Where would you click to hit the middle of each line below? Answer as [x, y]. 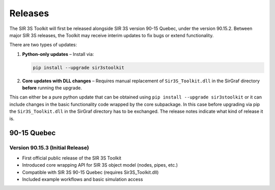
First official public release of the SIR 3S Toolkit [72, 158]
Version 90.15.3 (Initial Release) [49, 148]
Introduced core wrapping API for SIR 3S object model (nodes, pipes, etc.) [100, 165]
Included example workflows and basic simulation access [82, 179]
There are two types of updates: [43, 45]
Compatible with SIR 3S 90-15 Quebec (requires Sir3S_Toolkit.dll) [90, 172]
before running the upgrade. [52, 88]
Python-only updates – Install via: [58, 54]
